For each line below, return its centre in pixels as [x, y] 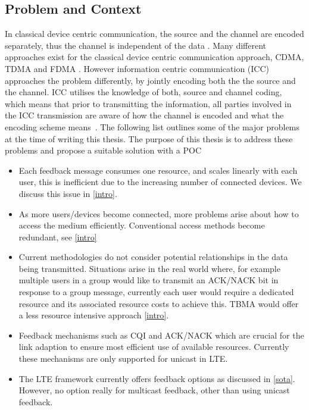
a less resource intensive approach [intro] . [94, 315]
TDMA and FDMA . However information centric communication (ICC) [137, 68]
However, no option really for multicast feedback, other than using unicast [154, 390]
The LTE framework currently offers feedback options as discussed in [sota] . [157, 378]
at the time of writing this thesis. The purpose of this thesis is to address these [149, 138]
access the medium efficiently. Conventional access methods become [142, 225]
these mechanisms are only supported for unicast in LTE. [123, 359]
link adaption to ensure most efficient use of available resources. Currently [154, 347]
